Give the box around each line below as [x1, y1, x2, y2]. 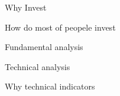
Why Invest [5, 1, 47, 13]
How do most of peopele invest [5, 21, 116, 33]
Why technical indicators [5, 80, 95, 92]
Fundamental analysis [5, 41, 83, 53]
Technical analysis [5, 60, 70, 72]
